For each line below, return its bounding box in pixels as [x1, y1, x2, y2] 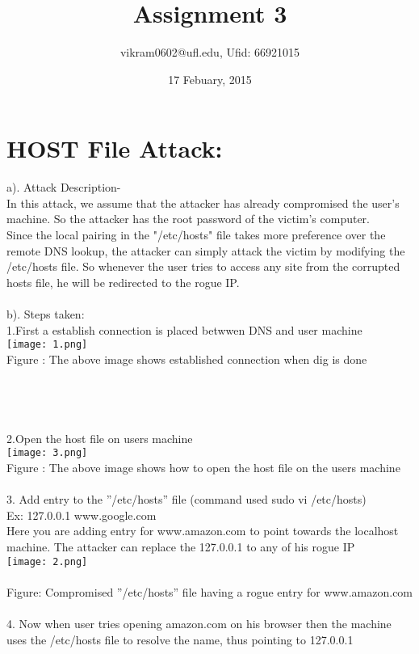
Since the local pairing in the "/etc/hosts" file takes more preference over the [6, 226, 386, 243]
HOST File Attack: [6, 132, 223, 165]
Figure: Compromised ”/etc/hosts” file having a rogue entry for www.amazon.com [6, 583, 413, 600]
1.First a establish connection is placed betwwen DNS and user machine [6, 321, 362, 338]
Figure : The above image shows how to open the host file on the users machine [6, 459, 400, 476]
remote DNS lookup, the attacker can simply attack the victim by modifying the [6, 242, 405, 259]
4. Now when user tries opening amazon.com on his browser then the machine [6, 615, 392, 632]
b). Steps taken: [6, 306, 85, 322]
